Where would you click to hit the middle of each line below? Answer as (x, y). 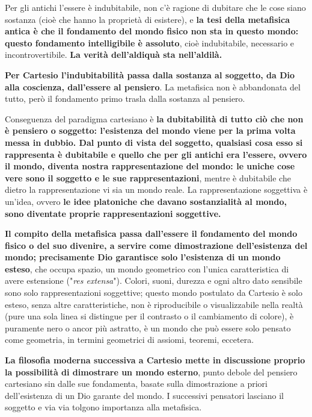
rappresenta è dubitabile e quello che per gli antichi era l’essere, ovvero (156, 154)
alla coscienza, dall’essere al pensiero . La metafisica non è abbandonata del (153, 86)
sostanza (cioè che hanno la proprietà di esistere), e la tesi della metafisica (148, 19)
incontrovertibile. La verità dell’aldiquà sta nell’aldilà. (114, 55)
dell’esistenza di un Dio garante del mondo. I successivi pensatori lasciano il (144, 395)
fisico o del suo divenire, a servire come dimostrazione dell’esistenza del (156, 245)
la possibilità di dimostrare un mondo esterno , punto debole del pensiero (151, 372)
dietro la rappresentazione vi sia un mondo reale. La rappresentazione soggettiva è (156, 190)
